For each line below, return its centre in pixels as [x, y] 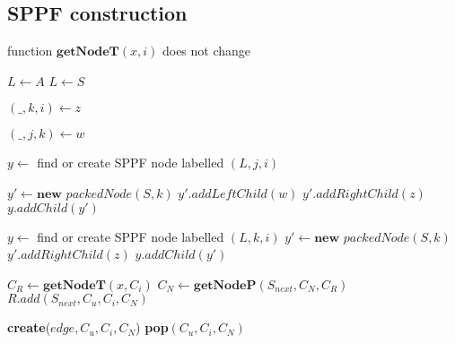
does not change [206, 51]
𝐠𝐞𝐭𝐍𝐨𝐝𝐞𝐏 [225, 285]
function [30, 51]
